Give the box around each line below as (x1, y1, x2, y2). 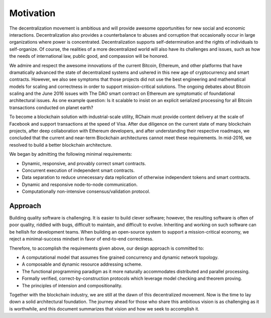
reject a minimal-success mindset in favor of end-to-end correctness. (9, 236, 154, 242)
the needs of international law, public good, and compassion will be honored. (9, 53, 169, 59)
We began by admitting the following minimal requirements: (9, 151, 132, 157)
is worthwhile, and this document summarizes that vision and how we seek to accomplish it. (9, 305, 200, 311)
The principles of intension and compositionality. (22, 282, 122, 288)
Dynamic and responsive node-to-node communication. (22, 181, 138, 187)
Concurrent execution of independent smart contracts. (22, 167, 135, 173)
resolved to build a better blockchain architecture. (9, 142, 112, 148)
